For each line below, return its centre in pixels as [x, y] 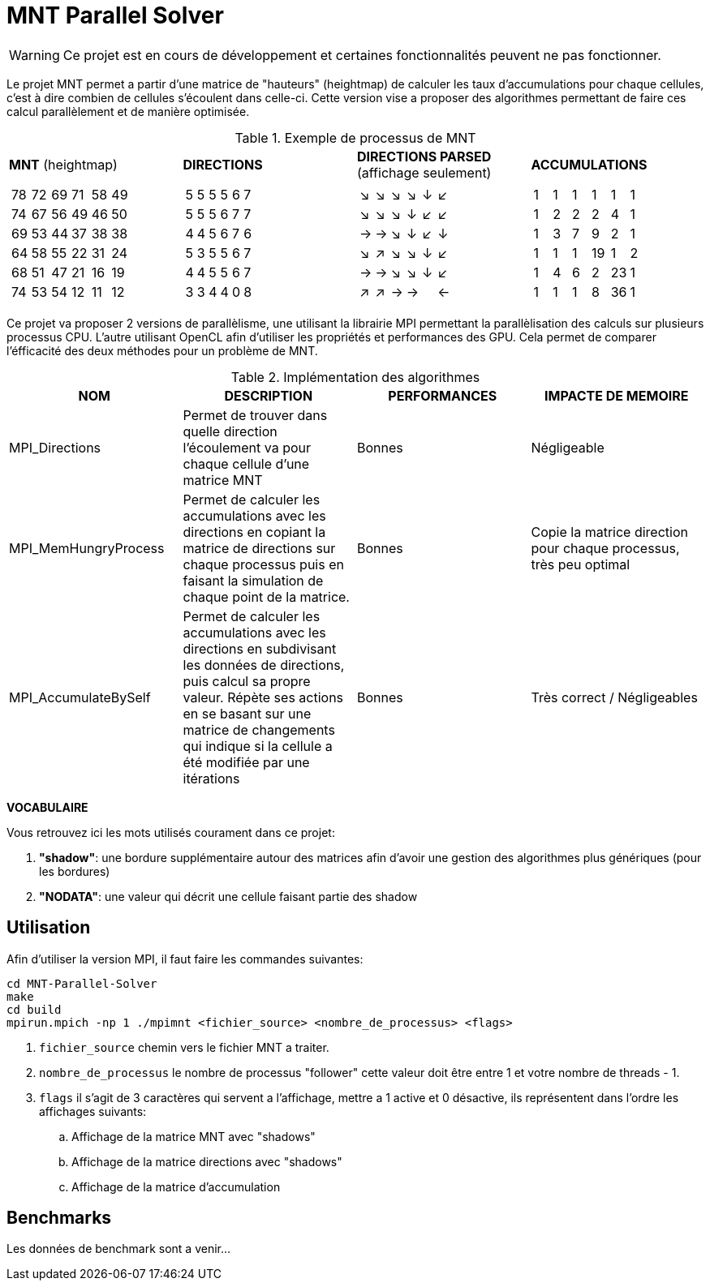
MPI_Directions [55, 447]
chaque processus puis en [263, 564]
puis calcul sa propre [247, 681]
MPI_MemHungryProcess [87, 548]
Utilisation [49, 928]
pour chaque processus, [605, 548]
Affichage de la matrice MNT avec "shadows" [194, 1136]
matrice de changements [259, 729]
